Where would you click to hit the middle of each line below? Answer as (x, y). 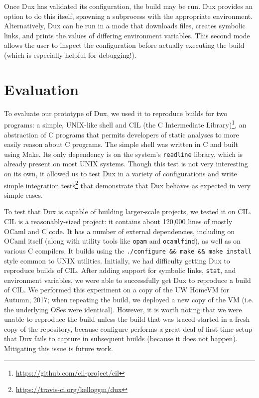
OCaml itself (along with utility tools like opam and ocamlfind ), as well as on (122, 241)
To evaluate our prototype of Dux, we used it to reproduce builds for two (116, 113)
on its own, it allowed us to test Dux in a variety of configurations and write (121, 173)
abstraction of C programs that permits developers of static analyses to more (122, 134)
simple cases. (23, 195)
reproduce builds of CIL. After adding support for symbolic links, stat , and (120, 270)
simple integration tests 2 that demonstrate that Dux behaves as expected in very (128, 184)
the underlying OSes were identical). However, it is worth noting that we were (123, 309)
